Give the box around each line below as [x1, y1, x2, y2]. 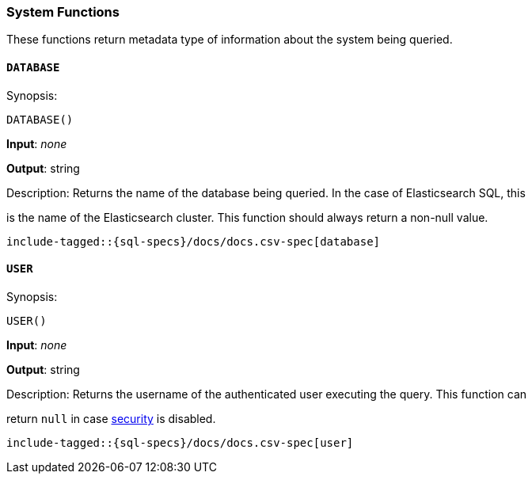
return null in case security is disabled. [6, 411, 216, 425]
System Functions [6, 4, 120, 20]
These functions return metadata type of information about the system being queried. [6, 32, 453, 47]
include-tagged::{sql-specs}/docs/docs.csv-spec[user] [6, 436, 354, 449]
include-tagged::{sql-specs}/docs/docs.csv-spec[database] [6, 234, 381, 248]
